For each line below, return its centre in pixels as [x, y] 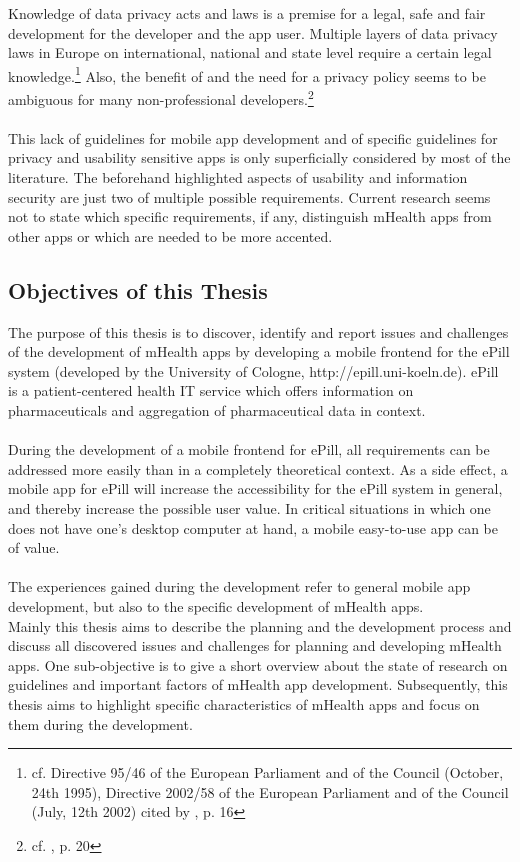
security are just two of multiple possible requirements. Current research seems [249, 196]
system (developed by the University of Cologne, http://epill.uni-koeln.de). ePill [253, 370]
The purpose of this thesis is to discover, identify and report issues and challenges [258, 331]
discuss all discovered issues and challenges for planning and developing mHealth [255, 645]
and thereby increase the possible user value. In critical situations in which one [249, 507]
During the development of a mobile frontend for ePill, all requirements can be [249, 449]
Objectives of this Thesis [138, 289]
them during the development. [100, 723]
